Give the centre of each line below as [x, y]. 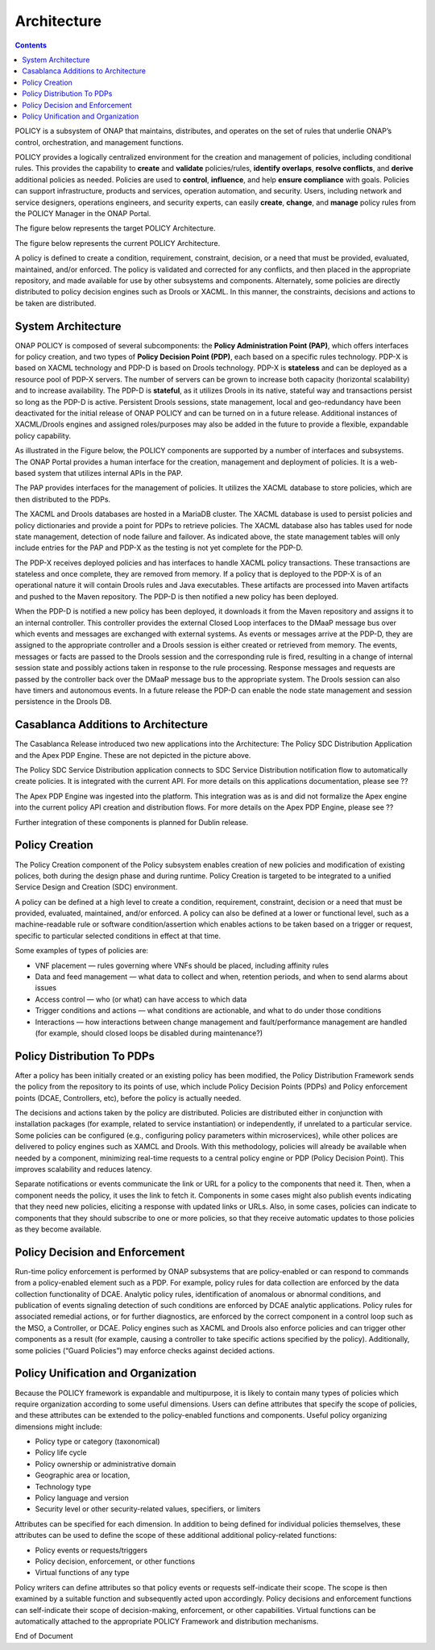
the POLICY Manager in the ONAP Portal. [83, 214]
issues [46, 988]
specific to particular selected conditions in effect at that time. [118, 935]
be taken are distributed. [56, 303]
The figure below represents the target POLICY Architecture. [116, 228]
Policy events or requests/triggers [91, 1550]
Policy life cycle [61, 1452]
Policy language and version [82, 1498]
